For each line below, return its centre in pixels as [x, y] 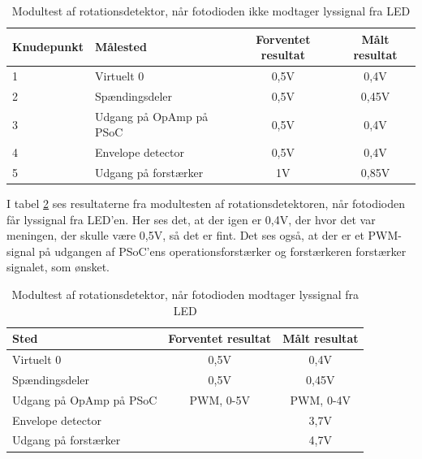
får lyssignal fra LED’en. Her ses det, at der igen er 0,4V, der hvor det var [191, 219]
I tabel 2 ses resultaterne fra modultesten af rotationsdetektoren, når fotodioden [206, 204]
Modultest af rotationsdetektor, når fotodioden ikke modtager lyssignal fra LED [211, 11]
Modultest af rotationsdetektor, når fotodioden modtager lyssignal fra [185, 294]
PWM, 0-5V [220, 399]
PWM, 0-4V [321, 399]
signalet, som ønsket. [58, 267]
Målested [121, 47]
